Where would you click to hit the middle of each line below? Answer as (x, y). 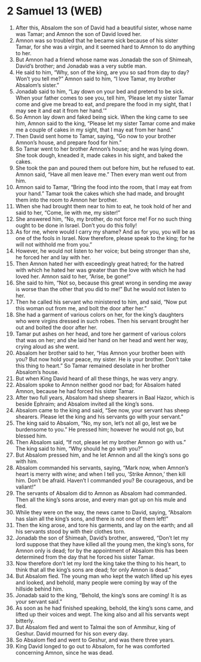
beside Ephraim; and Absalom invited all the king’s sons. (85, 404)
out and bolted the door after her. (57, 327)
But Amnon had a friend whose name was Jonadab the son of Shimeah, (104, 59)
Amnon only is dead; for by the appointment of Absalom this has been (102, 550)
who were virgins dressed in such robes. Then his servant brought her (102, 321)
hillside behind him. (39, 589)
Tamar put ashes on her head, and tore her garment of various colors (100, 334)
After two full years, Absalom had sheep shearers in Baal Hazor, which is (105, 397)
